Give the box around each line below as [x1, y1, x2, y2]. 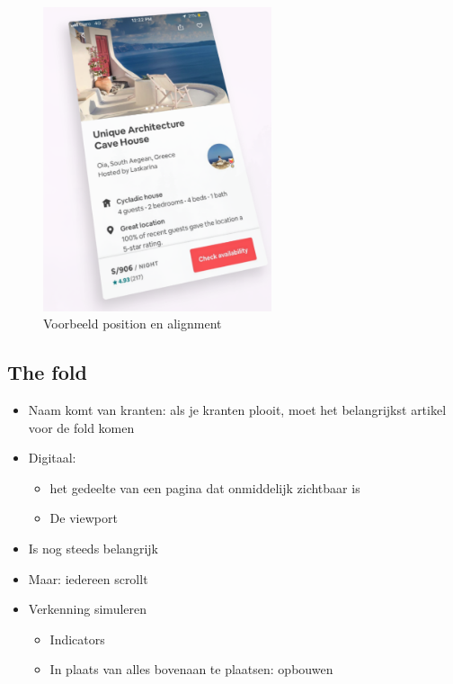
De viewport [49, 508, 118, 527]
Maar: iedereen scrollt [28, 569, 148, 588]
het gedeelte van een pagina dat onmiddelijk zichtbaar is [49, 478, 360, 497]
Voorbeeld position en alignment [43, 314, 222, 333]
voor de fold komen [28, 418, 135, 436]
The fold [7, 358, 87, 386]
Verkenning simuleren [28, 599, 147, 618]
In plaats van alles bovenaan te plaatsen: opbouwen [49, 660, 333, 679]
